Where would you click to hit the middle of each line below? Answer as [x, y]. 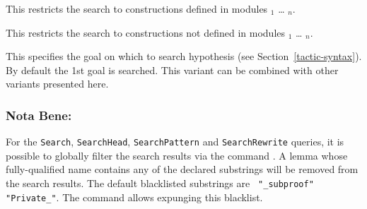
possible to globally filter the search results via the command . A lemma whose [177, 155]
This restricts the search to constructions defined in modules [137, 8]
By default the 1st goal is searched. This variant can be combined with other [172, 70]
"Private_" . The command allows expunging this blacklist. [134, 197]
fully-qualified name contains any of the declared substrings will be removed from [182, 169]
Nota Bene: [39, 115]
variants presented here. [57, 84]
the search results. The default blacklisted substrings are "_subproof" [160, 183]
